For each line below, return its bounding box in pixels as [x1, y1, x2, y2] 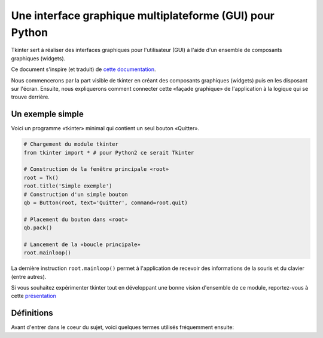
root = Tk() [23, 174, 59, 181]
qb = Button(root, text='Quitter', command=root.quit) [23, 199, 188, 206]
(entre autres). [11, 273, 47, 280]
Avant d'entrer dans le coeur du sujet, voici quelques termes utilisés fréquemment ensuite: [11, 324, 234, 331]
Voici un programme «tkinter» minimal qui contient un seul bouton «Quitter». [11, 125, 200, 132]
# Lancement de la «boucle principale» [23, 241, 141, 248]
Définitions [11, 308, 53, 318]
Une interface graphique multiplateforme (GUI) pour [11, 9, 275, 22]
